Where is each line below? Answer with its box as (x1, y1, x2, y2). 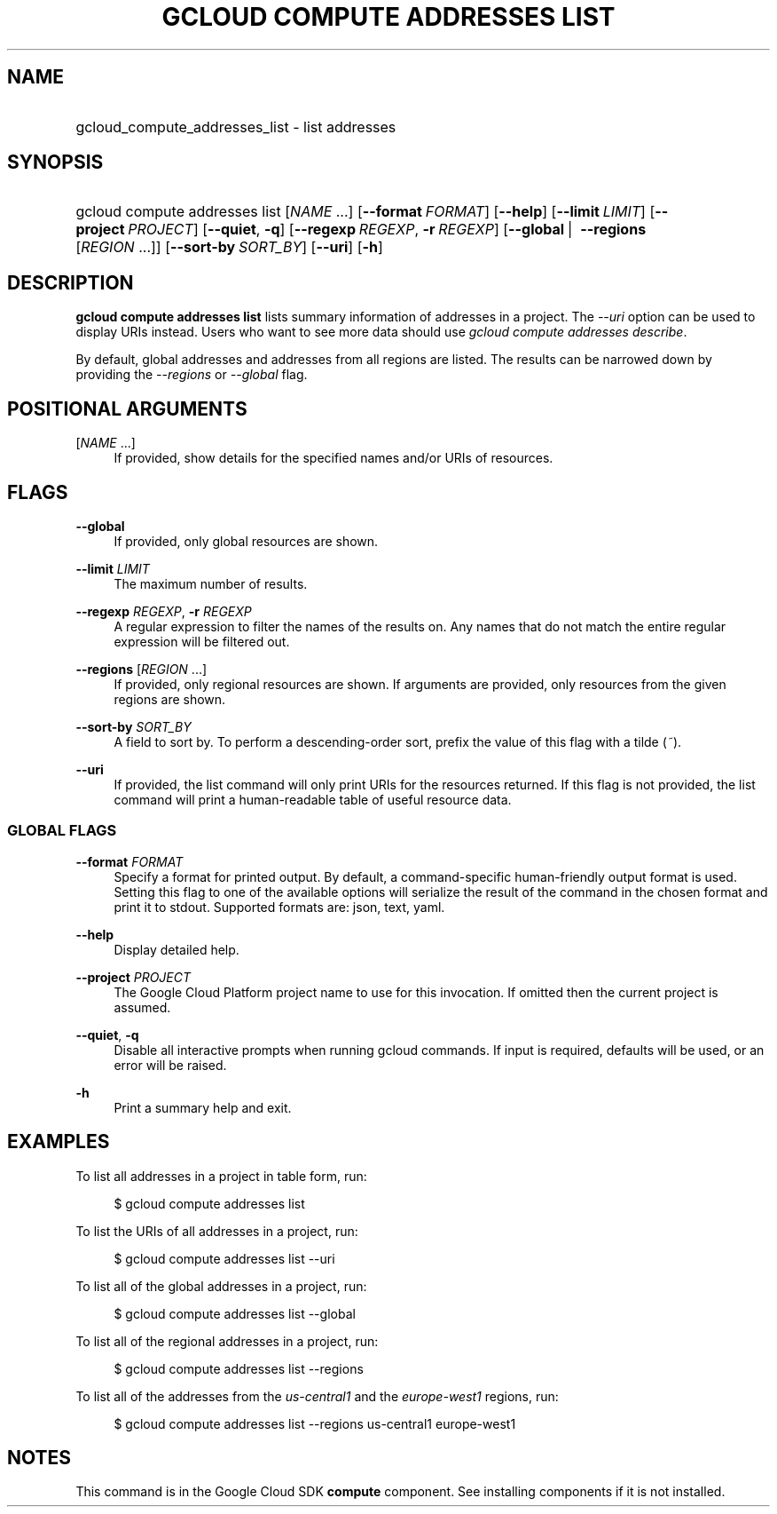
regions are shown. (114, 691, 226, 707)
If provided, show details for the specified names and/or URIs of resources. (114, 450, 553, 466)
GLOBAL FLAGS (7, 821, 117, 840)
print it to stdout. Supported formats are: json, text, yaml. (114, 899, 445, 915)
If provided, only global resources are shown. (114, 533, 379, 549)
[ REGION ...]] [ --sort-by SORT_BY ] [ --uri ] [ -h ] (75, 238, 383, 257)
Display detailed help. (114, 941, 239, 957)
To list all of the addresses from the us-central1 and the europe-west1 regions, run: (75, 1388, 559, 1404)
